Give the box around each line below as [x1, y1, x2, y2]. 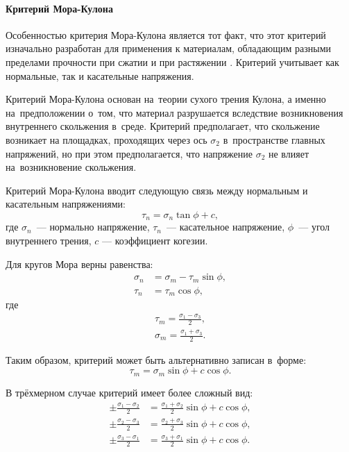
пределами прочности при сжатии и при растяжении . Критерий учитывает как [6, 54, 339, 69]
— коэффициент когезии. [102, 233, 208, 247]
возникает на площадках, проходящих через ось [6, 132, 207, 147]
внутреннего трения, [6, 233, 92, 247]
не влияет [269, 146, 309, 160]
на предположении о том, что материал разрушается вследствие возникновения [6, 105, 343, 119]
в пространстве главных [223, 132, 325, 147]
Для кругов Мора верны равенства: [6, 256, 153, 271]
